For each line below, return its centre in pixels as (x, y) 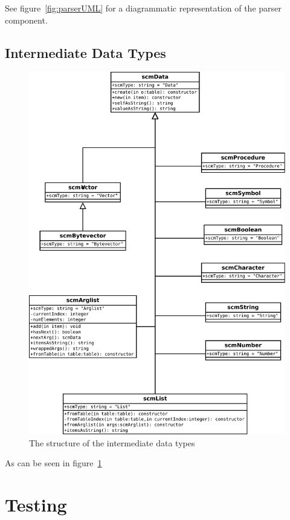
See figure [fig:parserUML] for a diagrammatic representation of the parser (143, 8)
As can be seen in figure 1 (53, 463)
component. (26, 20)
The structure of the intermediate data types (112, 442)
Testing (36, 505)
